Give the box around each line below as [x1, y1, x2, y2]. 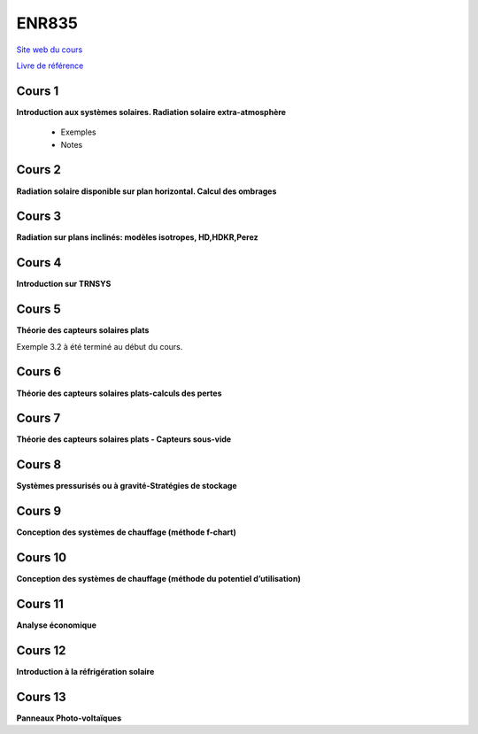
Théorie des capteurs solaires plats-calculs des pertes [16, 388, 222, 398]
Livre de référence [16, 60, 84, 71]
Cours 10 [16, 550, 66, 566]
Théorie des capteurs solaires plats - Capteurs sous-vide [16, 434, 232, 444]
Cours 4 [16, 255, 62, 270]
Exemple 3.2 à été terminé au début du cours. [16, 341, 183, 352]
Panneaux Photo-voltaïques [16, 713, 122, 723]
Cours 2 [16, 162, 62, 177]
